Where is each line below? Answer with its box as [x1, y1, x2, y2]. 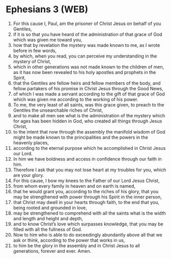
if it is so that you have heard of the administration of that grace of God [13, 31, 162, 37]
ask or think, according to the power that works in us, [13, 237, 125, 243]
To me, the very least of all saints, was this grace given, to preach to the [13, 101, 164, 108]
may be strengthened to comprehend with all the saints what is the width [13, 210, 166, 216]
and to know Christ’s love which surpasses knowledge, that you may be [13, 221, 163, 227]
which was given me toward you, [13, 37, 82, 43]
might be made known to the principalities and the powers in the [13, 134, 148, 140]
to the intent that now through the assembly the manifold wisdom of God [13, 128, 166, 135]
